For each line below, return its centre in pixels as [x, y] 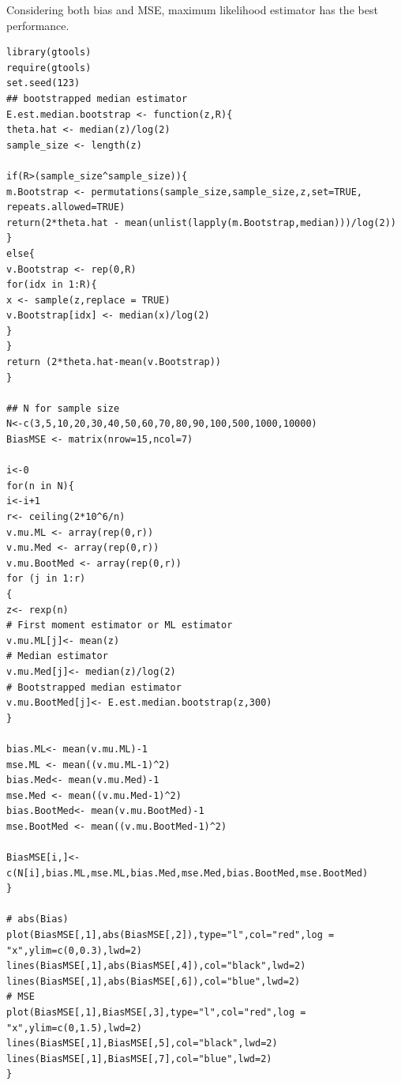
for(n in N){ [40, 486]
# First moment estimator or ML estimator [120, 625]
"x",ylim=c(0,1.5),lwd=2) [74, 1028]
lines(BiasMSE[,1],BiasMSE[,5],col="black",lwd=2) [142, 1044]
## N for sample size [63, 408]
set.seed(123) [43, 83]
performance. [38, 25]
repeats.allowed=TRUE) [66, 207]
